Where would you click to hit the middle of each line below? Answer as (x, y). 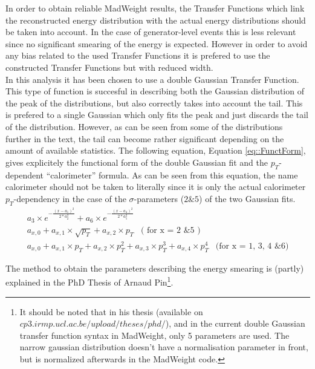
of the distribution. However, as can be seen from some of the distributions (144, 126)
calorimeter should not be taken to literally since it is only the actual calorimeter (156, 187)
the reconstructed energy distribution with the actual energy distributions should (156, 20)
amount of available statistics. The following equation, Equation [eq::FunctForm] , (156, 150)
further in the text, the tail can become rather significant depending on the (145, 138)
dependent (25, 175)
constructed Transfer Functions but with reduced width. (109, 67)
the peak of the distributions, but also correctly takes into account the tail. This (154, 103)
